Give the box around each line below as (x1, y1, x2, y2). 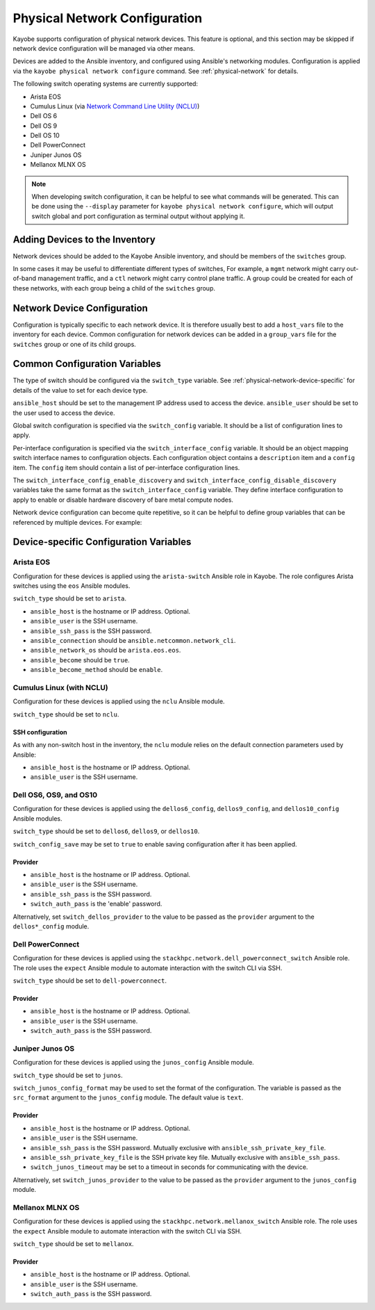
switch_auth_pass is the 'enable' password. (30, 900, 162, 908)
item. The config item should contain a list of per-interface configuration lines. (12, 463, 240, 472)
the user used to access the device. (12, 409, 115, 417)
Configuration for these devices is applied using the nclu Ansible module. (12, 697, 225, 705)
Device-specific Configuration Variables (12, 536, 192, 548)
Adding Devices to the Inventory (12, 234, 156, 245)
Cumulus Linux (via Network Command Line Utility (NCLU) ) (30, 101, 200, 110)
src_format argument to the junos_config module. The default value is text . (12, 1093, 244, 1102)
